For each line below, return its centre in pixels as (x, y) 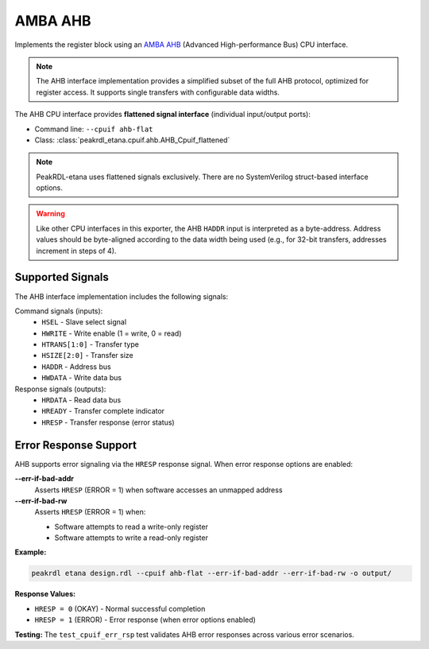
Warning (50, 214)
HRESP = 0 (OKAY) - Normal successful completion (120, 608)
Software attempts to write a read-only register (131, 538)
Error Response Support (75, 445)
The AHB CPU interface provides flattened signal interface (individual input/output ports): (163, 115)
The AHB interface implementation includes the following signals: (122, 296)
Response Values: (45, 594)
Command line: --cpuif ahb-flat (94, 129)
